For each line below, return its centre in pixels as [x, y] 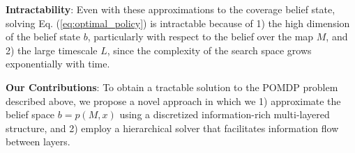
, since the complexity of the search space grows [209, 50]
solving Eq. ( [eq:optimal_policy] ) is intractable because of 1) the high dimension [178, 23]
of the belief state [43, 37]
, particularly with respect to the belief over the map [201, 37]
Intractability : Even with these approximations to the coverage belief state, [171, 9]
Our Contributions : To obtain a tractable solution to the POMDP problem [172, 87]
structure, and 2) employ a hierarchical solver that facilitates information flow [172, 128]
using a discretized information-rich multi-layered [225, 114]
